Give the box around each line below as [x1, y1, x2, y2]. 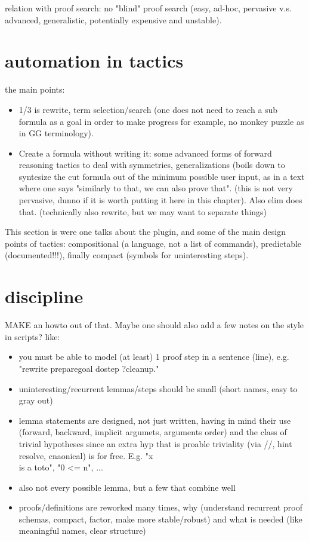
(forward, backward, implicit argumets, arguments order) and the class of [18, 426, 287, 438]
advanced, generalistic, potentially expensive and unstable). [5, 13, 222, 26]
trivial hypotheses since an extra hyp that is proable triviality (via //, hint [18, 437, 292, 450]
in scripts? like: [5, 330, 60, 343]
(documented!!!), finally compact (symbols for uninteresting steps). [5, 249, 249, 261]
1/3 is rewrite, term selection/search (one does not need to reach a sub [18, 103, 278, 115]
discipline [5, 284, 84, 308]
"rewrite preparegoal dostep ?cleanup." [18, 362, 159, 374]
